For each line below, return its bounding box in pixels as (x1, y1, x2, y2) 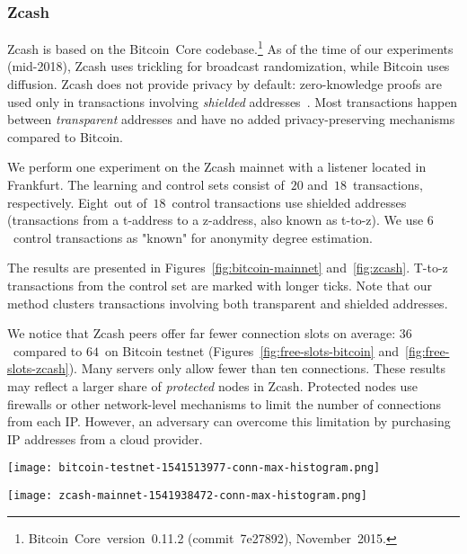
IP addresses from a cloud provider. (7, 429, 203, 448)
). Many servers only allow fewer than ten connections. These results (68, 359, 446, 378)
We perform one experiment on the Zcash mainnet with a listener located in (7, 157, 427, 176)
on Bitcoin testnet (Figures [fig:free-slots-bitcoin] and (104, 341, 399, 360)
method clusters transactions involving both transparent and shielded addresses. (7, 293, 448, 312)
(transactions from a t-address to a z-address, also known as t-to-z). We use (7, 210, 424, 229)
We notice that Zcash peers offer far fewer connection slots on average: (7, 324, 396, 343)
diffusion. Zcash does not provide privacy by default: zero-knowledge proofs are (7, 75, 442, 94)
